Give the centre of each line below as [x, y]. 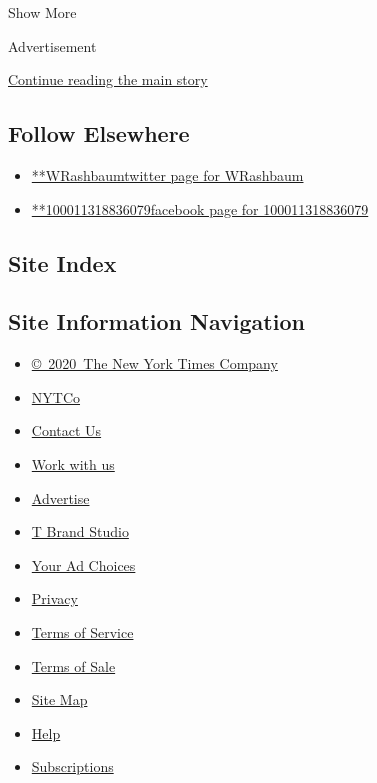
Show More [42, 12]
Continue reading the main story [108, 79]
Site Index [62, 262]
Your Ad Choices [83, 564]
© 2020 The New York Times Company [154, 363]
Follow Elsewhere [99, 133]
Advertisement [52, 45]
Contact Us [66, 430]
